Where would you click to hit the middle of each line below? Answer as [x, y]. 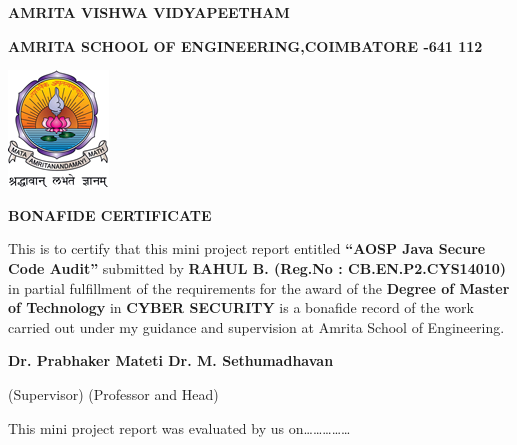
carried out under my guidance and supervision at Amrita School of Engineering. [256, 326]
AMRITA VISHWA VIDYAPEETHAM [149, 12]
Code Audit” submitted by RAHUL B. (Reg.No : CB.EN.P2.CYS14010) [257, 267]
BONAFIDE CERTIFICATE [110, 214]
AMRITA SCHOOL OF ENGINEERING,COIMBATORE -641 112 [245, 45]
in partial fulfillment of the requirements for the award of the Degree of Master [259, 287]
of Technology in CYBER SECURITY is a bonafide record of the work [241, 307]
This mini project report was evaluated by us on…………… [179, 427]
